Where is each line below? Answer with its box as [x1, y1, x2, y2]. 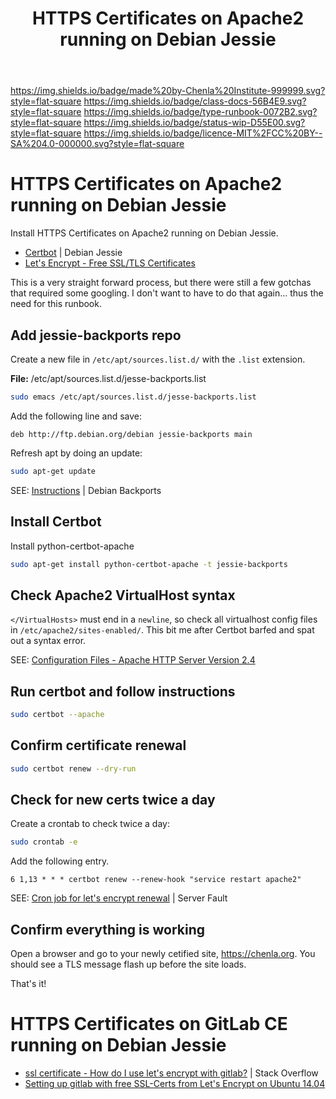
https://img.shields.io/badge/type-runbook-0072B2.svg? [83, 106, 318, 118]
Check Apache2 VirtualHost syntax [10, 587, 236, 604]
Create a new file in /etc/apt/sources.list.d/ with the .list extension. [10, 353, 306, 365]
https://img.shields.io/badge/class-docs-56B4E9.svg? [83, 95, 307, 107]
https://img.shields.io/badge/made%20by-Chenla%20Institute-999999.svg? [10, 85, 326, 97]
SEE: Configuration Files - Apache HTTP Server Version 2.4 [10, 654, 256, 666]
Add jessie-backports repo [10, 327, 182, 344]
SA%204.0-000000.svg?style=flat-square [10, 138, 185, 150]
